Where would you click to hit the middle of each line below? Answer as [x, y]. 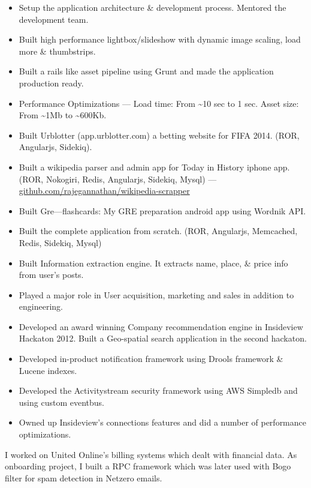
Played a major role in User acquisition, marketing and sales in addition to [156, 294]
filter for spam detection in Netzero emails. [84, 477]
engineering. [41, 306]
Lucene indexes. [48, 370]
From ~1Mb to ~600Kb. [63, 115]
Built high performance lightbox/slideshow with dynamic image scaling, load [160, 39]
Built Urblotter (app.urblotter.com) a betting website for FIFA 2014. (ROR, [159, 135]
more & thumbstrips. [57, 51]
